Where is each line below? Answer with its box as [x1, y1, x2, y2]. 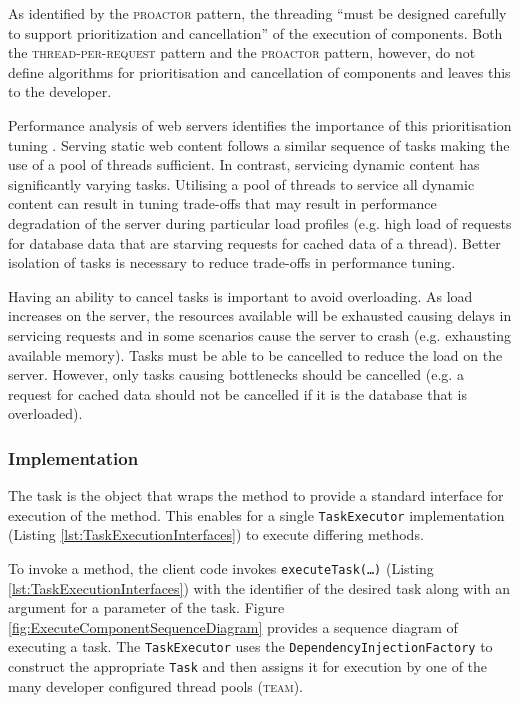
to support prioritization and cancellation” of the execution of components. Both [8, 22, 503, 43]
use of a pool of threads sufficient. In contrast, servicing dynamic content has [8, 154, 480, 175]
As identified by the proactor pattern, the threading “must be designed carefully [8, 3, 507, 23]
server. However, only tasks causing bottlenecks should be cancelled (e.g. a [8, 364, 464, 385]
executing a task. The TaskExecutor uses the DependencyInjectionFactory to [8, 636, 493, 657]
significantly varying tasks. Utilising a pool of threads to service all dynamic [8, 173, 475, 194]
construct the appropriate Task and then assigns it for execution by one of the [8, 656, 488, 677]
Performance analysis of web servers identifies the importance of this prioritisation [8, 114, 512, 135]
